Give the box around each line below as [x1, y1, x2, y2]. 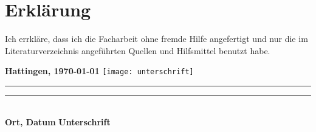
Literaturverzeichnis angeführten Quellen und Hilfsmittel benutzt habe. [5, 44, 270, 57]
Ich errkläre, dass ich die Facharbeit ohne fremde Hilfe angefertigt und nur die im [5, 32, 308, 45]
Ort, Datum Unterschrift [5, 115, 111, 128]
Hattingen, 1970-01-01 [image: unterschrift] [5, 64, 194, 77]
